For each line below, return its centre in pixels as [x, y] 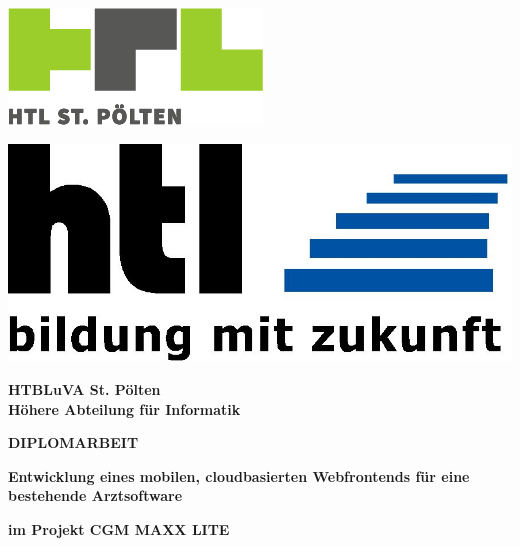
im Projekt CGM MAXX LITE [119, 528]
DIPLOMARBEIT [73, 442]
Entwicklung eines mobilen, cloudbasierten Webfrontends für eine [239, 475]
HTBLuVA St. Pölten [84, 388]
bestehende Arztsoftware [95, 495]
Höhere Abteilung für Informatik [124, 408]
